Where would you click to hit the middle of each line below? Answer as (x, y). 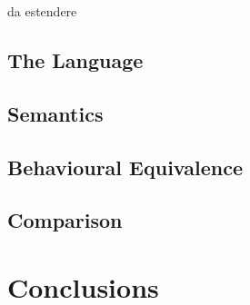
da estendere (42, 11)
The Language (75, 59)
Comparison (65, 220)
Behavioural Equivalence (125, 167)
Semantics (55, 113)
